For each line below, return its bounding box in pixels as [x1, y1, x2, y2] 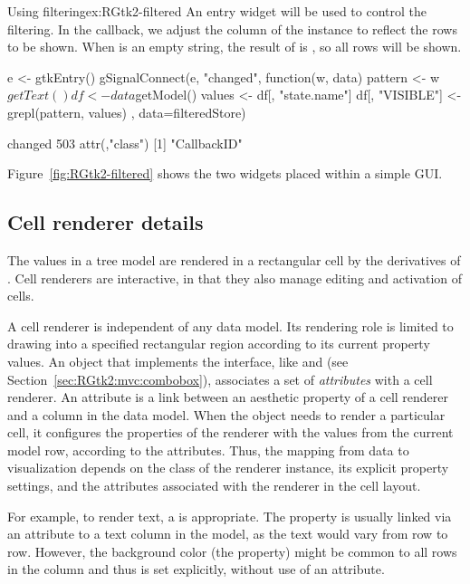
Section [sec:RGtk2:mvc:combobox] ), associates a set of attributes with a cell [7, 369, 433, 388]
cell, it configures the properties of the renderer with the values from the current [7, 423, 454, 442]
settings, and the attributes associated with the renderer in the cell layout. [7, 476, 421, 495]
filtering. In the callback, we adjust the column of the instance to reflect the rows [7, 19, 457, 38]
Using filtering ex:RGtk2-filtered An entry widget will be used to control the [7, 2, 427, 20]
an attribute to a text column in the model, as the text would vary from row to [7, 524, 448, 543]
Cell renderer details [7, 208, 204, 236]
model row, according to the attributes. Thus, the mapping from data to [7, 440, 409, 459]
